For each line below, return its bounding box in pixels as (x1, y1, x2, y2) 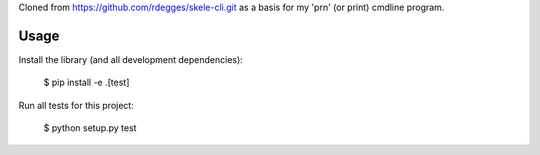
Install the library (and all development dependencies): (18, 53, 244, 65)
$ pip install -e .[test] (43, 76, 130, 89)
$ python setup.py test (43, 122, 137, 134)
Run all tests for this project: (18, 99, 134, 111)
